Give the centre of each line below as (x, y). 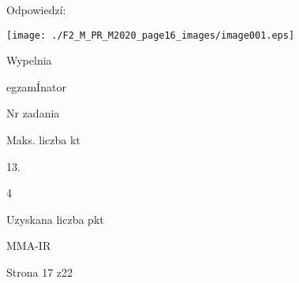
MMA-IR (29, 246)
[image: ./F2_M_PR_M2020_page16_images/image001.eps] (151, 35)
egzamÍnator (36, 86)
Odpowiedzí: (36, 9)
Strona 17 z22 (40, 272)
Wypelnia (29, 60)
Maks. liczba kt (43, 140)
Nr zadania (33, 113)
